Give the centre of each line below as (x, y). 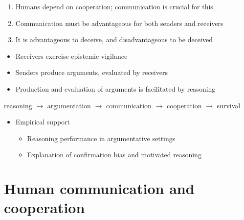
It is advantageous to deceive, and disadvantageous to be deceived (114, 39)
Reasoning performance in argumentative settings (101, 138)
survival (229, 105)
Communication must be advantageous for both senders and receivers (119, 23)
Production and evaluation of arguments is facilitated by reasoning (115, 88)
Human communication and (99, 188)
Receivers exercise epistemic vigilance (71, 56)
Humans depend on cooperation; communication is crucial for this (114, 6)
